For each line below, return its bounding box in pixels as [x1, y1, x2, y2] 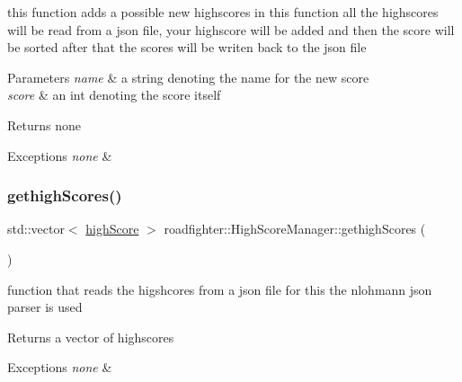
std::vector [7, 219, 65, 238]
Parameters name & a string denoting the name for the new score [7, 67, 369, 86]
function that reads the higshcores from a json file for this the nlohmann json [7, 280, 432, 298]
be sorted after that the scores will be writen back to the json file [7, 38, 367, 57]
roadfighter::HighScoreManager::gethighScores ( [164, 219, 426, 238]
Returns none [7, 115, 81, 134]
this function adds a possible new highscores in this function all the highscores [7, 3, 439, 21]
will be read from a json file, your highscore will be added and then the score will [7, 20, 455, 39]
